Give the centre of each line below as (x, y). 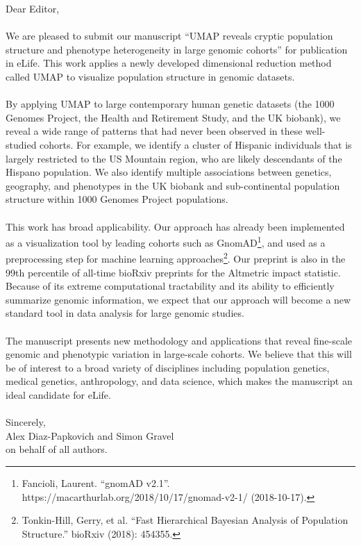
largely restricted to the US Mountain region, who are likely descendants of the (174, 158)
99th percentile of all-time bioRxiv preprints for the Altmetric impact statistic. (173, 272)
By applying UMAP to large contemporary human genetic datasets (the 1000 (170, 104)
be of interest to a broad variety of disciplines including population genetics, (168, 367)
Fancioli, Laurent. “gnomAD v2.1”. (96, 482)
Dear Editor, (33, 8)
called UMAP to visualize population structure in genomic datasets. (150, 76)
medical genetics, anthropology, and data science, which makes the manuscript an (179, 381)
